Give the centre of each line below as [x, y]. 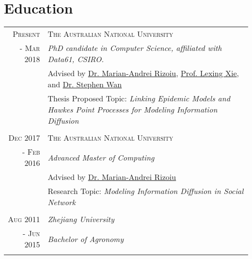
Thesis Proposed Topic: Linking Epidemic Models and [139, 98]
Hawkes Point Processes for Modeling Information [133, 110]
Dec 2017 [24, 138]
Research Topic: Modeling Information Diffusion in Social [146, 191]
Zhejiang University [81, 219]
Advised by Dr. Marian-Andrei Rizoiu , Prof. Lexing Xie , [143, 73]
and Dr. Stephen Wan [85, 84]
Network [62, 202]
